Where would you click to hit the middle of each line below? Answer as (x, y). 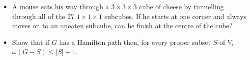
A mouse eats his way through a (60, 6)
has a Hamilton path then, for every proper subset (135, 42)
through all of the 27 (43, 16)
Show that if (31, 42)
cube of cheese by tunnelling (181, 6)
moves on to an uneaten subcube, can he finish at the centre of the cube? (122, 26)
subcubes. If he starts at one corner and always (175, 16)
